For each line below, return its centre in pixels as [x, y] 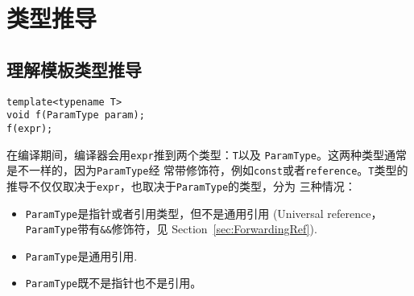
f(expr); [30, 128]
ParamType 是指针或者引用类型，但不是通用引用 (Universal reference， [204, 213]
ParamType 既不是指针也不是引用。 [114, 283]
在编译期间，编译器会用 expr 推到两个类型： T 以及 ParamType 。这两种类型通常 [207, 154]
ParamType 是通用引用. [81, 255]
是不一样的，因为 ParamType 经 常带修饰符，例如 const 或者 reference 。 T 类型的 [207, 170]
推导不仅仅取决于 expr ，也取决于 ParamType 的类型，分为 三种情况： [181, 185]
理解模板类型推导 [74, 69]
